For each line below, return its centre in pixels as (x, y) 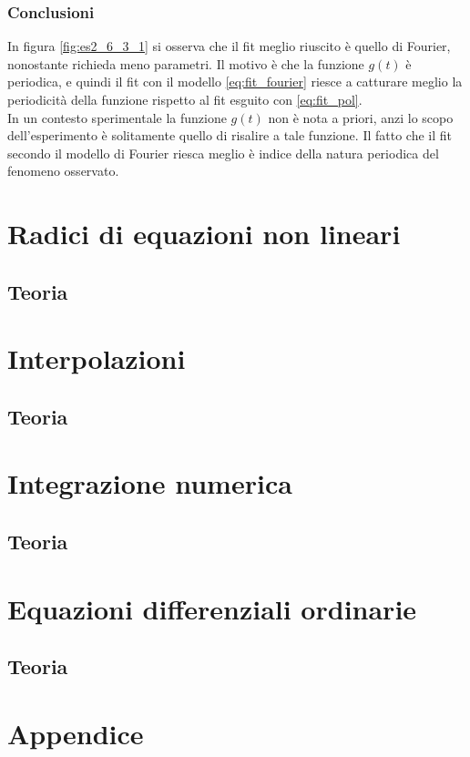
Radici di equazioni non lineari (204, 234)
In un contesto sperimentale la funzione (117, 117)
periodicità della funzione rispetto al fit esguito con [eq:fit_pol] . (185, 99)
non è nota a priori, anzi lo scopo (361, 117)
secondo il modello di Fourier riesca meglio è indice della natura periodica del (223, 153)
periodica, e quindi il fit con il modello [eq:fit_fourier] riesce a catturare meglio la (235, 82)
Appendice (76, 733)
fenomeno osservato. (63, 171)
